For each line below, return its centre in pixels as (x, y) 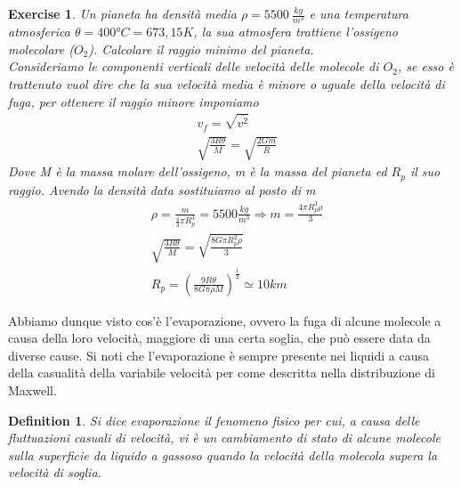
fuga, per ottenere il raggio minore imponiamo (133, 101)
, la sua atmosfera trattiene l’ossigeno (296, 32)
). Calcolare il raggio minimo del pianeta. (201, 49)
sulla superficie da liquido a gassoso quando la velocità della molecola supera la (223, 455)
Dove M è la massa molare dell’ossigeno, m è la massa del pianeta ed (198, 171)
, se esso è (425, 66)
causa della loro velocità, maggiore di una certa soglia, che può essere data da (219, 338)
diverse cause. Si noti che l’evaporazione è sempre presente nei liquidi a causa (218, 355)
